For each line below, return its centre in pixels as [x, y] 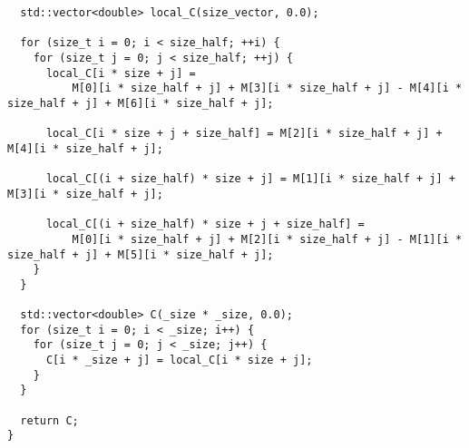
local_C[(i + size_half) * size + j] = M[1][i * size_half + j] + [250, 179]
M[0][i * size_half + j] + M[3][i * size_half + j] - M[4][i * [267, 88]
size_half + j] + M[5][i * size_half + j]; [141, 254]
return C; [49, 420]
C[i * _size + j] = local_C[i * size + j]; [179, 360]
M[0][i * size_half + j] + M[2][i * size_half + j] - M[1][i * [267, 239]
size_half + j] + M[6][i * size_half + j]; [141, 103]
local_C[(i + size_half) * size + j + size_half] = [205, 224]
